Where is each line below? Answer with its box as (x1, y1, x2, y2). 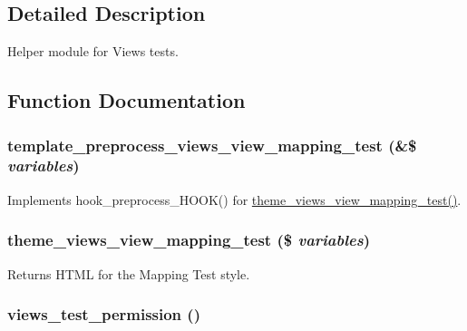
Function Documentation (7, 86, 246, 114)
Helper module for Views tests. (7, 42, 179, 61)
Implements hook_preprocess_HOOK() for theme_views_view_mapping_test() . (7, 190, 462, 209)
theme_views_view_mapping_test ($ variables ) (7, 229, 371, 251)
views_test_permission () (7, 303, 200, 326)
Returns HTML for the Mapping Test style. (7, 264, 250, 283)
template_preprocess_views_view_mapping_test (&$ (7, 133, 417, 156)
